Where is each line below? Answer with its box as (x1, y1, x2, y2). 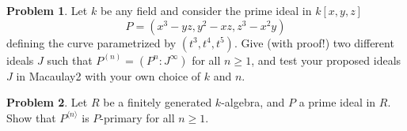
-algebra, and (221, 94, 285, 110)
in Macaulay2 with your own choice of (16, 67, 201, 84)
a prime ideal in (299, 94, 376, 110)
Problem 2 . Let (6, 94, 88, 110)
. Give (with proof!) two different (234, 34, 394, 51)
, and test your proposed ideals (251, 51, 401, 68)
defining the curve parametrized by (6, 34, 177, 51)
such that (47, 51, 93, 68)
